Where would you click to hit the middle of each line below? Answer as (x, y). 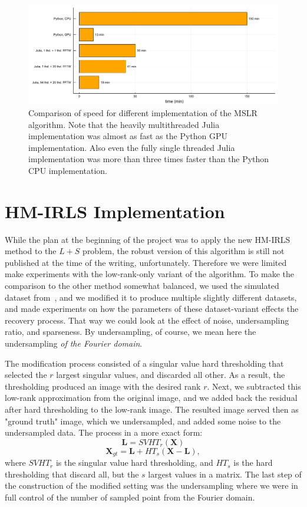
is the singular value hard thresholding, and (134, 462)
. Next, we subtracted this (254, 386)
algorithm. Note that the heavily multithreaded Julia (124, 124)
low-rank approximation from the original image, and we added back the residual (151, 398)
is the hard (253, 462)
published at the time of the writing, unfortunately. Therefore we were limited (146, 262)
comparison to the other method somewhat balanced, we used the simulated (142, 285)
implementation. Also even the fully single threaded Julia (132, 147)
